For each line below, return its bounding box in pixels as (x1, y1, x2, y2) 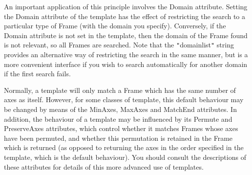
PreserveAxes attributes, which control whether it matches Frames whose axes (4, 123, 238, 133)
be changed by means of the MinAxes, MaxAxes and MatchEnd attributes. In (4, 104, 237, 114)
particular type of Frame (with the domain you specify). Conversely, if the (4, 21, 226, 31)
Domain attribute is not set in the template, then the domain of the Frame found (4, 30, 248, 40)
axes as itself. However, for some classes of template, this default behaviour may (4, 94, 244, 105)
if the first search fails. (4, 68, 71, 79)
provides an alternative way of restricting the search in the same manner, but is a (4, 49, 248, 60)
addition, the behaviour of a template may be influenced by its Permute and (4, 113, 232, 124)
